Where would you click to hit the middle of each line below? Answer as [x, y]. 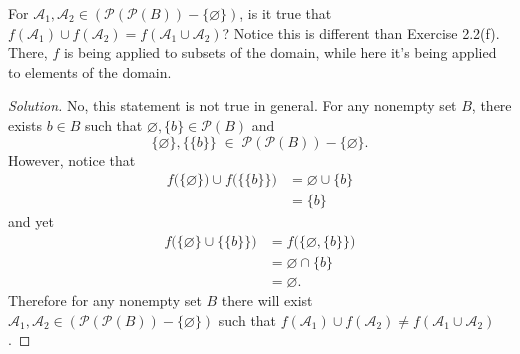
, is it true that [285, 13]
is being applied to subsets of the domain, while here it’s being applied [280, 52]
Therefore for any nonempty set [105, 299]
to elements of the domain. [90, 71]
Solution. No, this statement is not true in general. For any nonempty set [232, 105]
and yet [31, 221]
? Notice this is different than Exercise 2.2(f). [361, 32]
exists [25, 124]
